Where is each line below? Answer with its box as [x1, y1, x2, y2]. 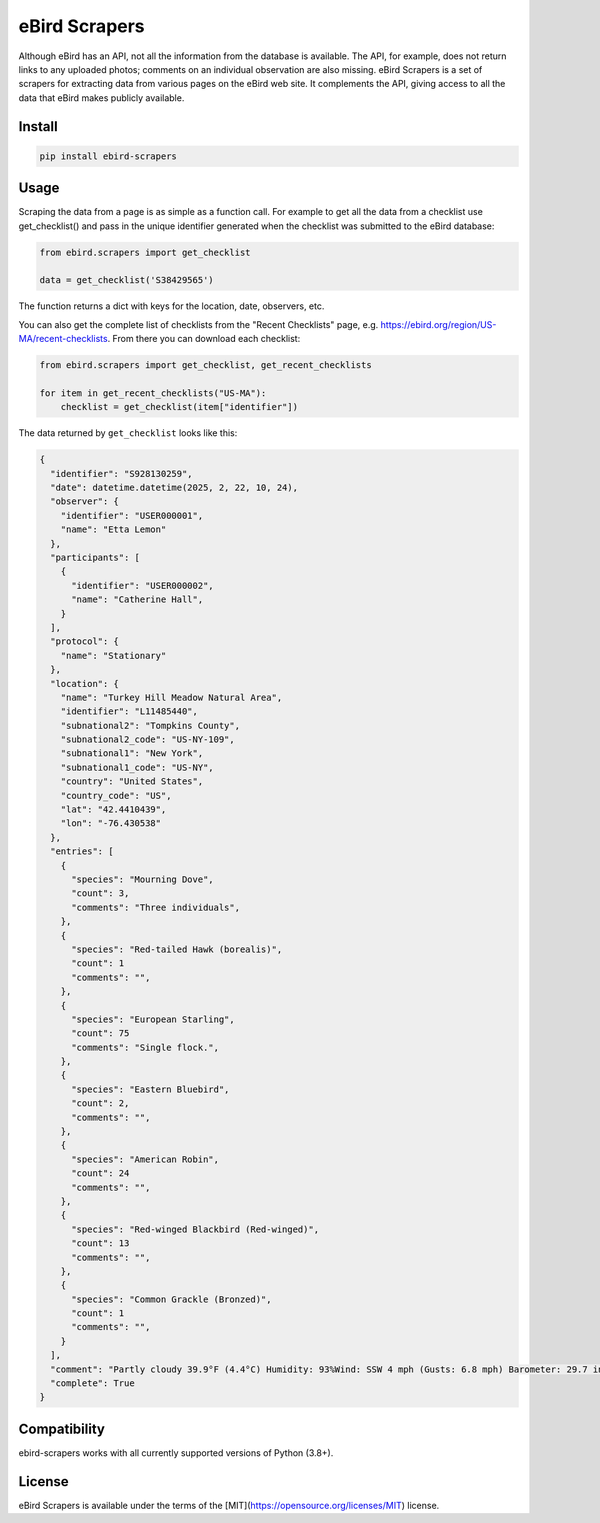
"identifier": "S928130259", [50, 468, 194, 479]
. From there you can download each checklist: [107, 333, 301, 345]
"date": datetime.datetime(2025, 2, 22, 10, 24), [50, 482, 299, 494]
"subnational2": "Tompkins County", [60, 720, 240, 731]
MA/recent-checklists [18, 333, 109, 345]
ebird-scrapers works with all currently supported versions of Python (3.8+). [18, 1446, 334, 1459]
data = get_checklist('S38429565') [39, 275, 214, 286]
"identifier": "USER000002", [71, 580, 214, 591]
